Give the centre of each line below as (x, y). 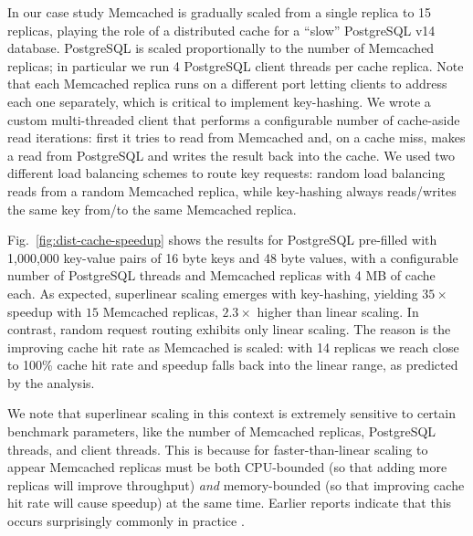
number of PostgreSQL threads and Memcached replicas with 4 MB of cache (221, 275)
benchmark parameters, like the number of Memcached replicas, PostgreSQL (222, 431)
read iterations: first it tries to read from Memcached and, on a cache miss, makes (236, 137)
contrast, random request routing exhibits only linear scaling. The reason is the (229, 329)
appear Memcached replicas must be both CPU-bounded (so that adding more (227, 467)
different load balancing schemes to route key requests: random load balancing (226, 173)
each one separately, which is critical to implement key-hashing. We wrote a (219, 101)
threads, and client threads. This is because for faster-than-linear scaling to (218, 449)
